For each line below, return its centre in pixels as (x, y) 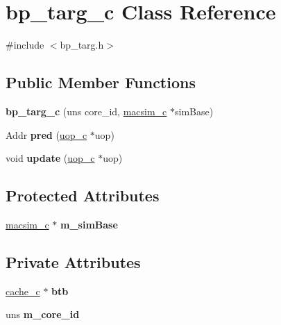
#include (25, 45)
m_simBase (89, 224)
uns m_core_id (43, 314)
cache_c (23, 291)
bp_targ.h (82, 45)
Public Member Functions (101, 82)
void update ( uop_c (50, 158)
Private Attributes (73, 261)
